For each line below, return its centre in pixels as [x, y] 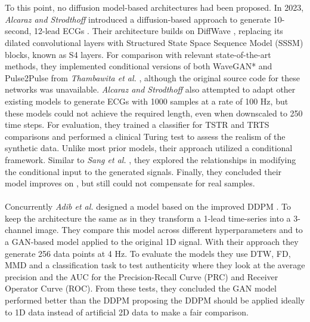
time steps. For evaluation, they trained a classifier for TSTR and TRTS [137, 125]
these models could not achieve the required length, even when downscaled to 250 [154, 113]
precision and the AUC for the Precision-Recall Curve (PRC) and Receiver [142, 276]
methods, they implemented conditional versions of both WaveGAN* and [139, 66]
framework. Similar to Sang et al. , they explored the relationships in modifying [151, 159]
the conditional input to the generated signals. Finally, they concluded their [143, 171]
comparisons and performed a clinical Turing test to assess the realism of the [145, 136]
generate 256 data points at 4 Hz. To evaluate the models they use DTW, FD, [148, 253]
